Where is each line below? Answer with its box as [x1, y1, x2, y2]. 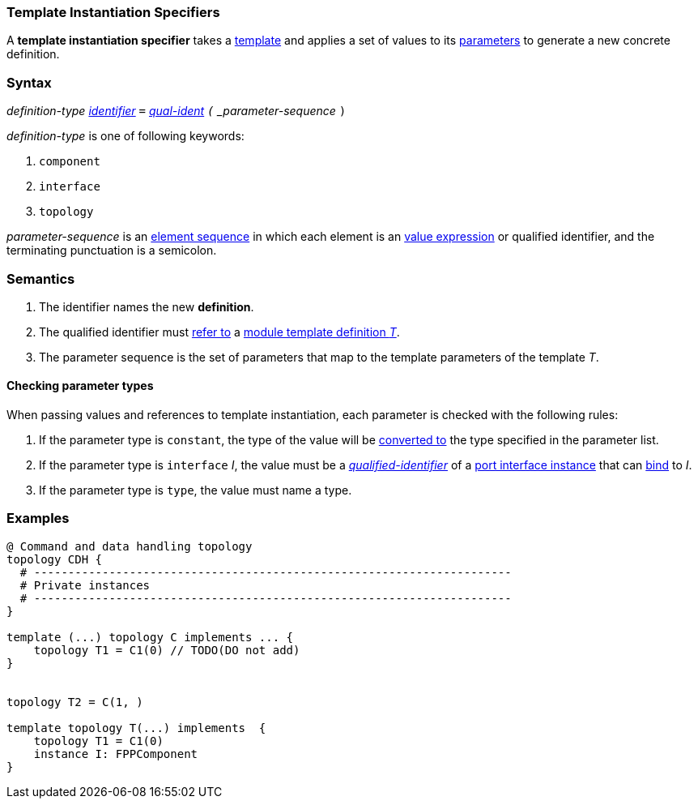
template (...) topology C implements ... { [6, 630, 294, 644]
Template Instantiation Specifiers [6, 4, 220, 20]
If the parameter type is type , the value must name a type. [39, 483, 352, 498]
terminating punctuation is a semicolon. [6, 243, 217, 258]
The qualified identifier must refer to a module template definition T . [39, 324, 400, 339]
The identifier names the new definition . [39, 299, 254, 314]
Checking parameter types [6, 379, 154, 393]
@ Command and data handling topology [6, 539, 253, 553]
